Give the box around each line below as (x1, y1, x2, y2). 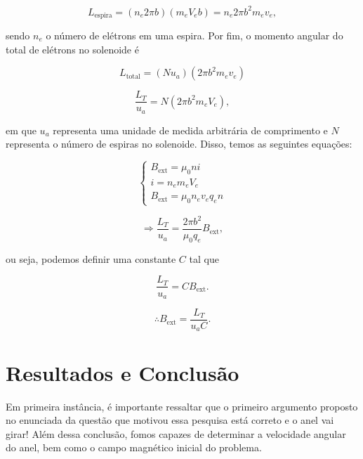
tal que (189, 251, 219, 266)
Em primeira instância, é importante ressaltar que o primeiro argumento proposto (6, 399, 358, 413)
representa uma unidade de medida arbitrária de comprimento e (53, 122, 328, 137)
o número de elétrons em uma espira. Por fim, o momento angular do (46, 27, 343, 42)
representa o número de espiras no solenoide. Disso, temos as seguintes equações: (6, 136, 352, 151)
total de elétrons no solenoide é (6, 41, 139, 56)
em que (6, 122, 37, 137)
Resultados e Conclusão (6, 358, 239, 387)
